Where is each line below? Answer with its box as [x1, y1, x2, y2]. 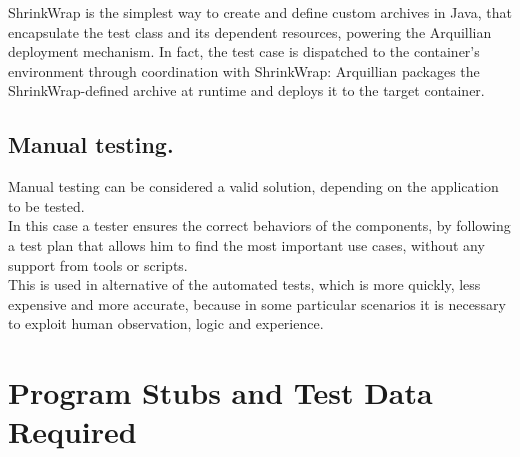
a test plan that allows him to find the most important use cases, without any [8, 234, 485, 255]
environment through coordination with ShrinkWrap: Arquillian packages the [8, 60, 480, 81]
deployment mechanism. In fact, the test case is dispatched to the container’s [8, 41, 480, 62]
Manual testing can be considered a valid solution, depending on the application [8, 176, 499, 197]
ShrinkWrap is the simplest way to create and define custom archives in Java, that [8, 2, 512, 22]
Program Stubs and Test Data [8, 372, 433, 413]
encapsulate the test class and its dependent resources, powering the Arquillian [8, 21, 492, 42]
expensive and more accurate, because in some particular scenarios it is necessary [8, 293, 506, 314]
